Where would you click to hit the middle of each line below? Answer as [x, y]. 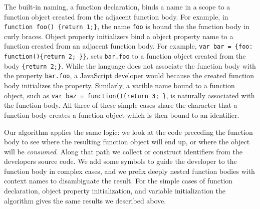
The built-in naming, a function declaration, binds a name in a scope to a [117, 7]
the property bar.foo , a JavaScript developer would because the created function [129, 75]
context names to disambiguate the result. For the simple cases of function [118, 181]
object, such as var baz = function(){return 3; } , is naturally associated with [129, 95]
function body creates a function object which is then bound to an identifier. [122, 115]
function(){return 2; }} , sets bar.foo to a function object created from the [125, 56]
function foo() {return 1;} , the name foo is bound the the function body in [127, 26]
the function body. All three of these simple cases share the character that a [121, 105]
